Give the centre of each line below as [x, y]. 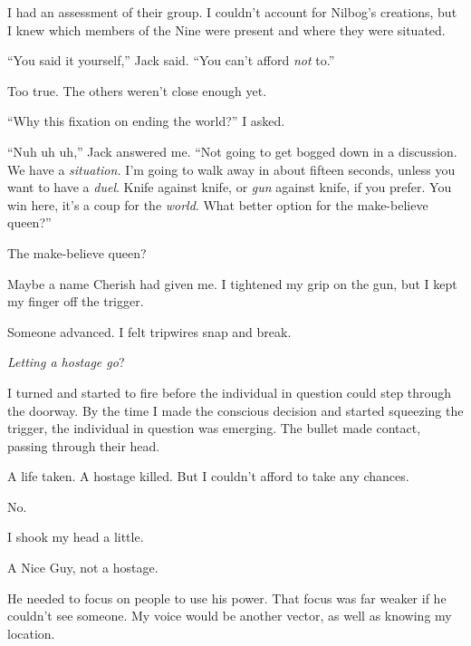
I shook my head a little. [76, 537]
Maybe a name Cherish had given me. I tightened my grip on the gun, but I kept [232, 283]
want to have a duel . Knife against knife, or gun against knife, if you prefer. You [230, 187]
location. [31, 633]
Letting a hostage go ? [66, 362]
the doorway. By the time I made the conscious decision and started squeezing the [235, 410]
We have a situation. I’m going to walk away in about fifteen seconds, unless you [231, 169]
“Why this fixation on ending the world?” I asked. [146, 121]
